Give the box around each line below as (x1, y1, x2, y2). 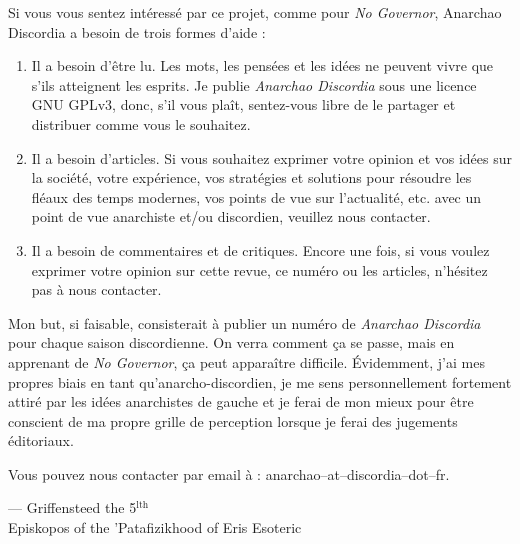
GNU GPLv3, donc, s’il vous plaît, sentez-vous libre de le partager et (31, 94, 456, 115)
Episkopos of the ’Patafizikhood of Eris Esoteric (8, 517, 302, 538)
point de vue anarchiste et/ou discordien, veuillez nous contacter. (31, 206, 431, 227)
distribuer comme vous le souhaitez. (31, 113, 251, 134)
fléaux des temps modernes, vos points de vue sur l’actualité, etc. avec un (31, 186, 482, 207)
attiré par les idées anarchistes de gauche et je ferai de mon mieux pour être (8, 391, 474, 412)
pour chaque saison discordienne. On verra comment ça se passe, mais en (8, 332, 455, 353)
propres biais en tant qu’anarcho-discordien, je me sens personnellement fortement (8, 371, 512, 392)
